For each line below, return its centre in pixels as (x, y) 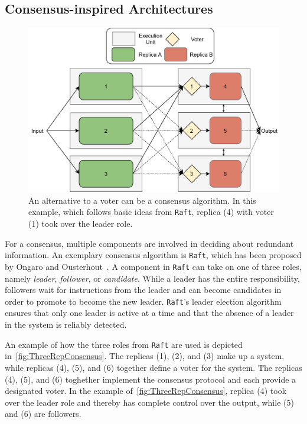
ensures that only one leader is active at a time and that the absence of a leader (149, 313)
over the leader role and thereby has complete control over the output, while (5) (149, 402)
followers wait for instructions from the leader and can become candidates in (143, 290)
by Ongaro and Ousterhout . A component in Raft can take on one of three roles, (153, 266)
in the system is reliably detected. (66, 324)
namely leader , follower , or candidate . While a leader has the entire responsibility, (152, 278)
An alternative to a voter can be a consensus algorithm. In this (142, 200)
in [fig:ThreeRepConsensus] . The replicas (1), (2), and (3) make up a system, (145, 356)
